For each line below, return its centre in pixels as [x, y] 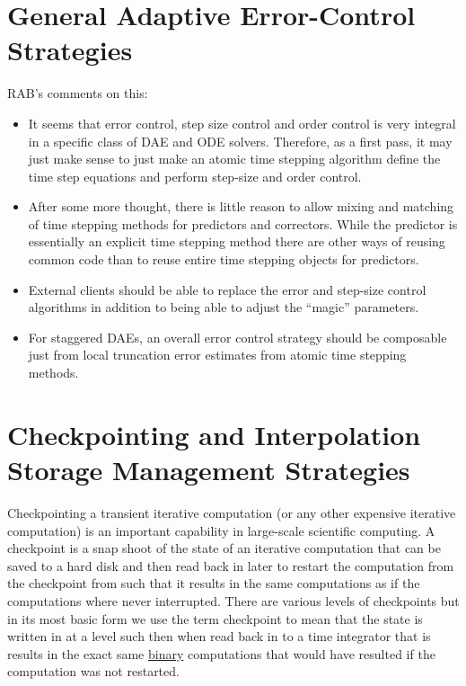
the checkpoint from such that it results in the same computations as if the [214, 583]
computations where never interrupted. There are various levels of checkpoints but [233, 600]
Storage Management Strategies [209, 469]
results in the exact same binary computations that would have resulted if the [221, 653]
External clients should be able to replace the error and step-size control [227, 289]
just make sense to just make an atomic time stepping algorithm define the [234, 159]
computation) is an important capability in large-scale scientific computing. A [221, 530]
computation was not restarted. [93, 671]
